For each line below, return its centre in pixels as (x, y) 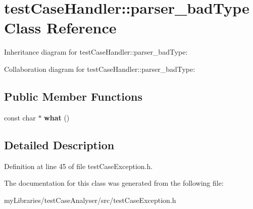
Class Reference (60, 28)
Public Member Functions (73, 96)
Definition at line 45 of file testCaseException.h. (79, 166)
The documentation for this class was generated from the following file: (114, 183)
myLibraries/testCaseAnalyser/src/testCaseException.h (90, 200)
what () (57, 117)
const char (20, 117)
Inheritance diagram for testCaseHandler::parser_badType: (96, 52)
